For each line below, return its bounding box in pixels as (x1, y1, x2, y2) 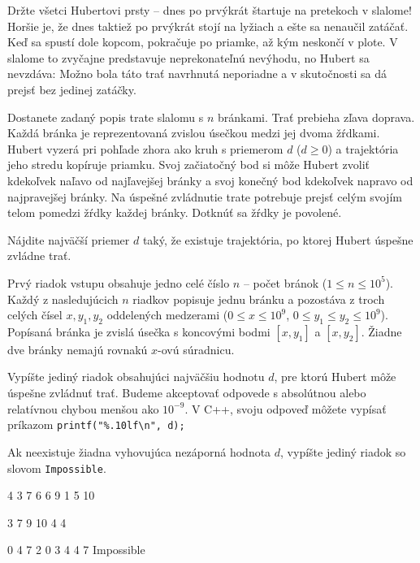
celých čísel (7, 306, 63, 323)
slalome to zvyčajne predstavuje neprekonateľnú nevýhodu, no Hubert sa (7, 49, 370, 66)
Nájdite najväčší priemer (7, 231, 130, 248)
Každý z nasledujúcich (7, 290, 119, 307)
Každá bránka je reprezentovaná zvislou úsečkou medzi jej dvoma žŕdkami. (7, 124, 380, 141)
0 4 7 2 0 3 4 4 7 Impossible (7, 541, 145, 558)
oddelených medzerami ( (106, 306, 228, 323)
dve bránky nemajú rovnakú (7, 340, 148, 357)
